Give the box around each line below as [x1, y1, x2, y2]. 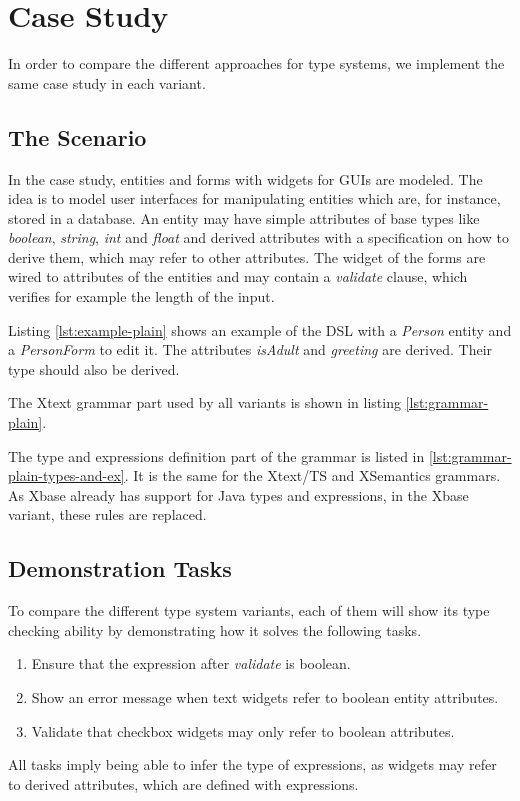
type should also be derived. [8, 358, 180, 379]
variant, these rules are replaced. [8, 504, 207, 525]
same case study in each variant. [8, 72, 206, 93]
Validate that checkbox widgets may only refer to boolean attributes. [31, 720, 455, 741]
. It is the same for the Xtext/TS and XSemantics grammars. [124, 465, 501, 486]
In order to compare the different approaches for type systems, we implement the [8, 53, 505, 74]
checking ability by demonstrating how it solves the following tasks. [8, 619, 422, 640]
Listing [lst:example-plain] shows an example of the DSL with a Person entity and [8, 319, 512, 340]
